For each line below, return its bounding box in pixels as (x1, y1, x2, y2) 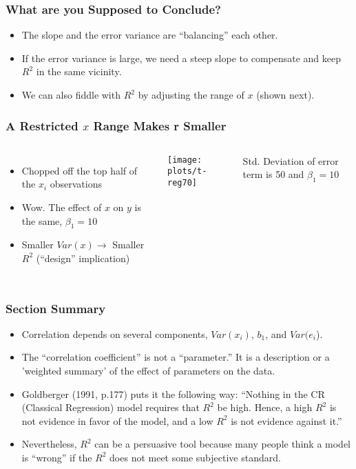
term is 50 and (242, 167, 304, 181)
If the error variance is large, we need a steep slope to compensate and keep (21, 50, 341, 65)
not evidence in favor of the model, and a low (21, 413, 213, 428)
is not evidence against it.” (231, 413, 342, 428)
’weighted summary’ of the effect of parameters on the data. (21, 363, 275, 377)
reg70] (167, 178, 197, 188)
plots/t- (167, 166, 207, 177)
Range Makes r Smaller (93, 117, 227, 134)
